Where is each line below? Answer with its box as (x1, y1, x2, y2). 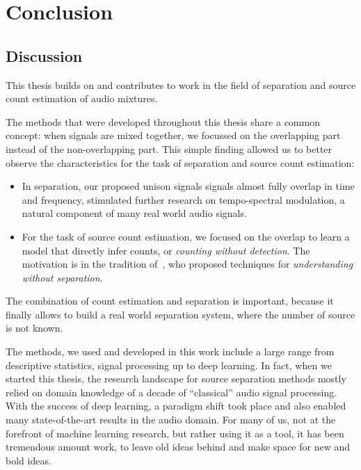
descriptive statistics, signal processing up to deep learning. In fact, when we (6, 357, 332, 372)
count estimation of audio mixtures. (6, 91, 158, 106)
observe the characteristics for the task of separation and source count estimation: (6, 155, 355, 170)
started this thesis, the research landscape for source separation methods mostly (6, 371, 346, 386)
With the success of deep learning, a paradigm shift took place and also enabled (6, 398, 346, 413)
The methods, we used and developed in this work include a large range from (6, 344, 335, 359)
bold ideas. (6, 453, 51, 467)
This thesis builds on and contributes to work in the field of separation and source (6, 77, 356, 92)
